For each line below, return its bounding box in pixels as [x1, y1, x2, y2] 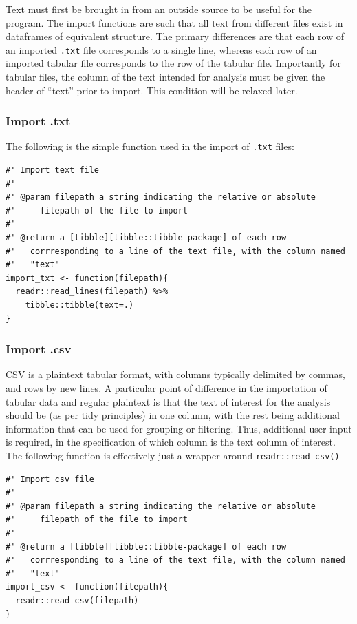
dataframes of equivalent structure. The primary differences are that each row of [6, 29, 345, 43]
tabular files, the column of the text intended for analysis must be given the [6, 70, 325, 84]
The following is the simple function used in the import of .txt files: [6, 139, 294, 154]
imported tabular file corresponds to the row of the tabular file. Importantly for [6, 56, 341, 70]
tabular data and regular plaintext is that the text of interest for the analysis [6, 394, 331, 408]
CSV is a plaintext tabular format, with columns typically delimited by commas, [6, 367, 345, 382]
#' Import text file [6, 165, 100, 176]
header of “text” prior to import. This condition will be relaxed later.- [6, 83, 301, 97]
